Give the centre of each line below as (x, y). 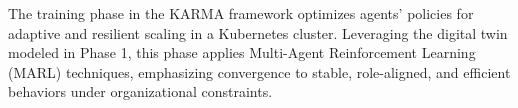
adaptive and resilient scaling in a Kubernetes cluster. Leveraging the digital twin (258, 32)
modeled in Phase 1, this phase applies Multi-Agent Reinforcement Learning (242, 52)
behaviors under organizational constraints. (140, 91)
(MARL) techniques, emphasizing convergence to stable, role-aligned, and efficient (259, 71)
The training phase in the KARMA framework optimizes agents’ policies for (241, 13)
